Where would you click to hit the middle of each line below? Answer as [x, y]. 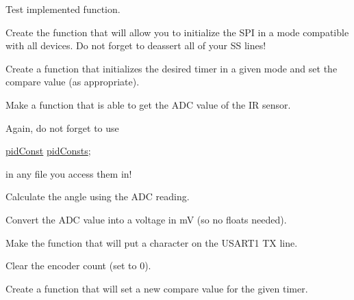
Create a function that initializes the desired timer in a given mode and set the [172, 68]
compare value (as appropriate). [73, 82]
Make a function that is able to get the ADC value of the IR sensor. [148, 104]
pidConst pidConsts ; [48, 151]
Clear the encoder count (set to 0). [78, 265]
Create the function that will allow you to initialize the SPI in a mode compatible [177, 32]
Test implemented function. [63, 9]
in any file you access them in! [69, 173]
